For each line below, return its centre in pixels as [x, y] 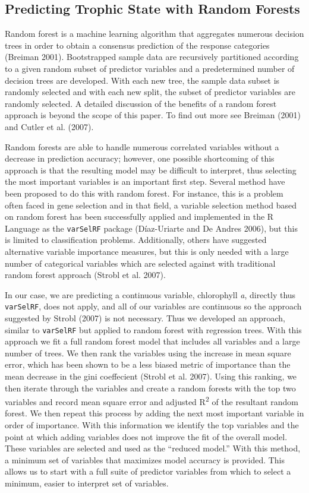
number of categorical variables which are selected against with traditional [140, 263]
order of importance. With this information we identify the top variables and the [152, 425]
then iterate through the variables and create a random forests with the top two [150, 388]
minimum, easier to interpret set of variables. [87, 483]
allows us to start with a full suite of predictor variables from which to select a [148, 471]
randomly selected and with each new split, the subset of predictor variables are [150, 92]
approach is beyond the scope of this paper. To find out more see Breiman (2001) [153, 115]
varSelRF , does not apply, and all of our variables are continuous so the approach [153, 306]
